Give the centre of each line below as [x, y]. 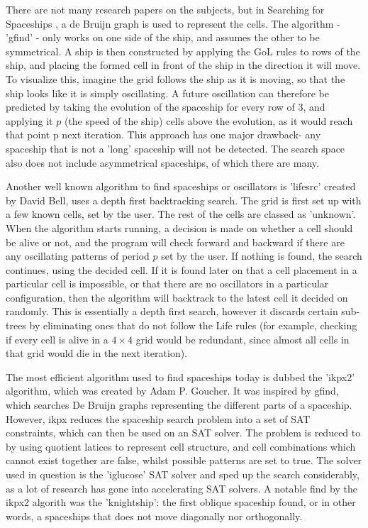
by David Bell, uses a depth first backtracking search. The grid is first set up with [184, 200]
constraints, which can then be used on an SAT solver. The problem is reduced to [183, 433]
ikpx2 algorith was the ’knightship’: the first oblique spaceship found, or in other [181, 502]
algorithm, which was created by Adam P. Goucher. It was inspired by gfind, [172, 391]
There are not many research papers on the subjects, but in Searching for [165, 9]
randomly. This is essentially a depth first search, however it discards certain [172, 311]
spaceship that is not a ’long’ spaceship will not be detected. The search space [175, 148]
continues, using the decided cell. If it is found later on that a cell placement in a [182, 269]
